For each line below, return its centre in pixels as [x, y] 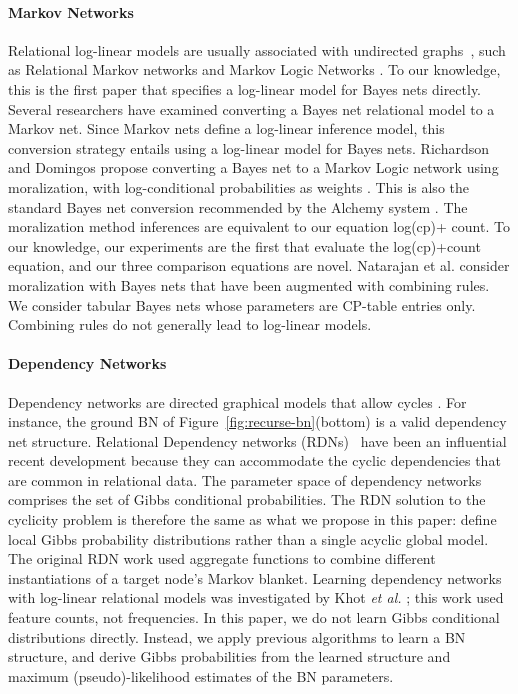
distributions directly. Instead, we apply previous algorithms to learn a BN [237, 636]
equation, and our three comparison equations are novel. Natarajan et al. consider [259, 265]
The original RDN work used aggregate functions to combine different [222, 558]
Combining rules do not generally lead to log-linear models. [190, 324]
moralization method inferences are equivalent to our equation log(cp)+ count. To [259, 226]
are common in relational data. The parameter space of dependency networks [245, 479]
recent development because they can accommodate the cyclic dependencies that [254, 460]
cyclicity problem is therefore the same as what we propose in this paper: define [252, 519]
